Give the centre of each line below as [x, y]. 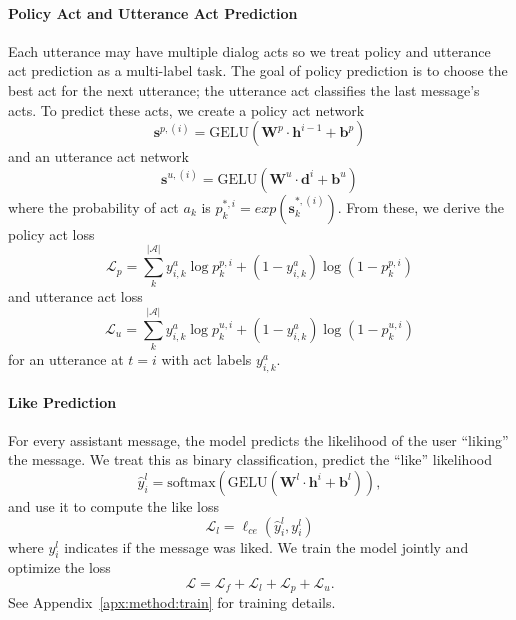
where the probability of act [93, 206]
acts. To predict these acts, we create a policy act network [186, 109]
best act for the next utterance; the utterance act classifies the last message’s [244, 89]
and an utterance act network [98, 156]
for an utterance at [66, 359]
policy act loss [51, 233]
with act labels [206, 359]
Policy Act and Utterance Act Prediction [153, 12]
